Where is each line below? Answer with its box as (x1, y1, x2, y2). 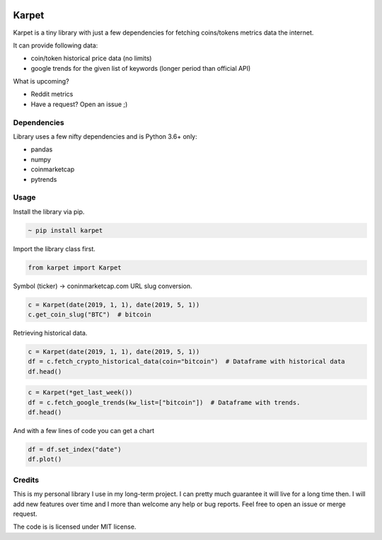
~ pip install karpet (28, 226, 103, 234)
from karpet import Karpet (28, 263, 122, 272)
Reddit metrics (30, 90, 74, 98)
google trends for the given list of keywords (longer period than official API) (30, 64, 251, 72)
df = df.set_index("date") (28, 446, 122, 454)
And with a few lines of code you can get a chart (13, 427, 155, 435)
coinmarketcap (30, 165, 75, 173)
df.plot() (28, 455, 62, 464)
